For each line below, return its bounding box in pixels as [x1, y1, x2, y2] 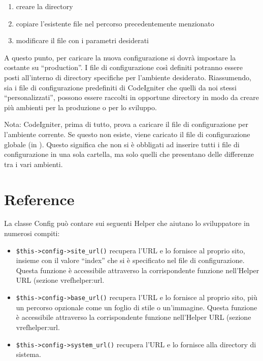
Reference [4, 188, 75, 209]
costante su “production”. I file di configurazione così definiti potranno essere [4, 62, 243, 73]
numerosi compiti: [4, 228, 60, 239]
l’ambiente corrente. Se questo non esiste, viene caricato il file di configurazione [4, 128, 250, 139]
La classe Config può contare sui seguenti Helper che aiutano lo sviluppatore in [4, 218, 250, 228]
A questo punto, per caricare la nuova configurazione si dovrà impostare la [4, 52, 236, 62]
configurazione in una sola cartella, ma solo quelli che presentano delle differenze [4, 149, 254, 159]
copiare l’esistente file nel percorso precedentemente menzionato [16, 18, 214, 28]
